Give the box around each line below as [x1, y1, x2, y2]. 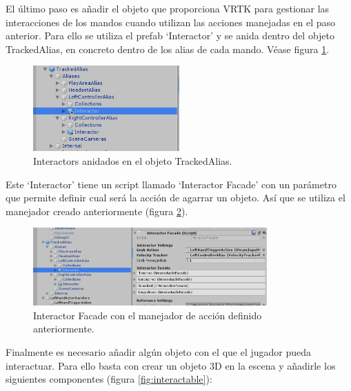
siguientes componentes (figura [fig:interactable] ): [6, 372, 212, 386]
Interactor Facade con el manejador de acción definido [33, 308, 262, 322]
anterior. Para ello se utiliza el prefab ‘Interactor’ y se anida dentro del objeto [6, 28, 335, 43]
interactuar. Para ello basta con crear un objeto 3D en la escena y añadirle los [6, 358, 336, 372]
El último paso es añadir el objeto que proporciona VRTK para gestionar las [6, 1, 330, 15]
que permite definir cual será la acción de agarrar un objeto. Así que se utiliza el [6, 190, 345, 205]
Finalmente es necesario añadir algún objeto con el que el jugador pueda [6, 345, 312, 359]
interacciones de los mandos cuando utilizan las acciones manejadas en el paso [6, 14, 336, 29]
